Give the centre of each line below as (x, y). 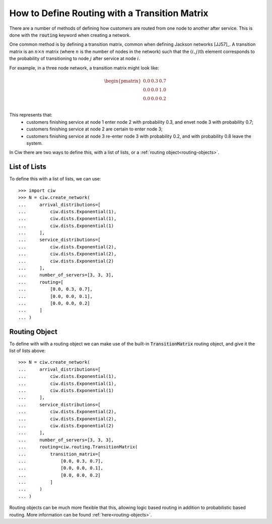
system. (35, 143)
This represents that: (31, 115)
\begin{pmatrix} (123, 81)
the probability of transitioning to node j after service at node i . (75, 58)
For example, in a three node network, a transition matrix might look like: (84, 68)
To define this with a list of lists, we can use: (55, 179)
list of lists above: (27, 351)
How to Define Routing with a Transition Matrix (109, 13)
